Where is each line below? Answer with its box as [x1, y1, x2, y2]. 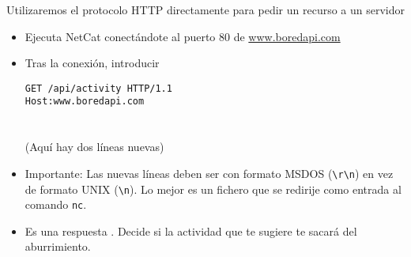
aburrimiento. [25, 238, 91, 255]
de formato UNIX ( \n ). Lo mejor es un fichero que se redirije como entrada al [25, 180, 402, 197]
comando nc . [25, 196, 87, 213]
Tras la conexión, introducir [25, 55, 160, 71]
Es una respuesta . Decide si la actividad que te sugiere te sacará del [25, 222, 357, 239]
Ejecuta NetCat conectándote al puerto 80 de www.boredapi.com [25, 28, 341, 44]
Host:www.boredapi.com [25, 96, 145, 108]
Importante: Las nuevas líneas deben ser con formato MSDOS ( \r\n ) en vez [25, 164, 394, 181]
